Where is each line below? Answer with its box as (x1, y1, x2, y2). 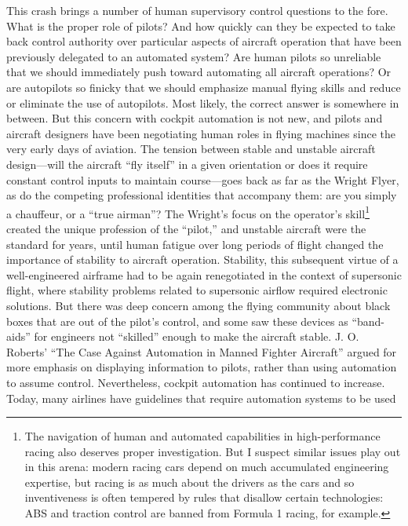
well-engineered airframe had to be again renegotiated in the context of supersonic (6, 266, 402, 283)
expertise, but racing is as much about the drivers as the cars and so (24, 473, 355, 490)
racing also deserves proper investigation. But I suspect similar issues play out (24, 443, 401, 459)
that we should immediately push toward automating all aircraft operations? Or (6, 64, 392, 80)
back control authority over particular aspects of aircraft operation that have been (6, 33, 402, 49)
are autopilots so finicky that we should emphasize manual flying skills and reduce (6, 79, 401, 95)
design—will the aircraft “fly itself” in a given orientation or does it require (6, 155, 368, 172)
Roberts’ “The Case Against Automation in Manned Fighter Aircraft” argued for (6, 343, 397, 360)
